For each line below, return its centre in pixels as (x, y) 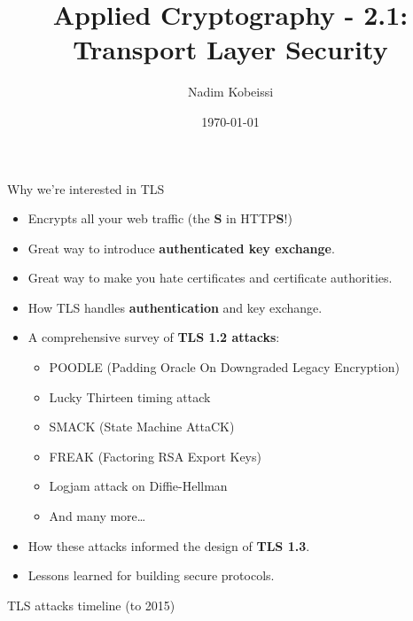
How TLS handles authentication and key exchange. (175, 307)
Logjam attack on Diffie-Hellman (138, 486)
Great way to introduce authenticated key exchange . (181, 248)
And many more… (97, 516)
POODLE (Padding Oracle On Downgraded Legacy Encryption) (224, 367)
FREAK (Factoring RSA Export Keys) (155, 456)
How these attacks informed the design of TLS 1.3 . (169, 545)
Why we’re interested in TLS (86, 188)
